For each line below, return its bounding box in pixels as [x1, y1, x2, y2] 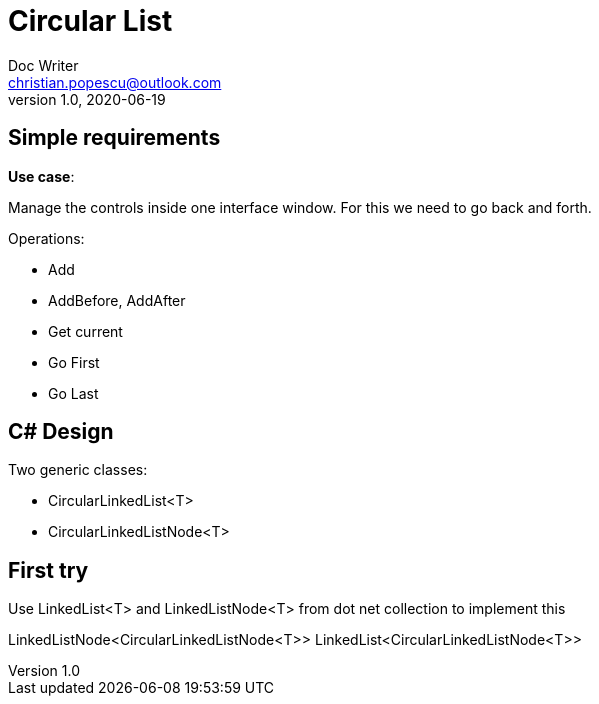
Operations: [8, 229, 85, 247]
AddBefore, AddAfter [48, 291, 186, 309]
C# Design [8, 419, 114, 445]
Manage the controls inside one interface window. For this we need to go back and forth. [8, 198, 592, 216]
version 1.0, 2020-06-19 [8, 90, 166, 108]
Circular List [8, 4, 173, 38]
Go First [48, 353, 100, 371]
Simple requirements [8, 125, 221, 151]
